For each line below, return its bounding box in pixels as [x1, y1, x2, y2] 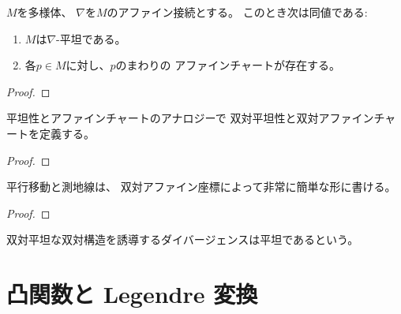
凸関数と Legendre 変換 [6, 278, 258, 310]
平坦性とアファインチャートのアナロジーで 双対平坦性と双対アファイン [6, 110, 374, 126]
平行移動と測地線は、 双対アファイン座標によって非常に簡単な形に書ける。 [6, 178, 396, 195]
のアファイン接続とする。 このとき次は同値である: [107, 4, 368, 20]
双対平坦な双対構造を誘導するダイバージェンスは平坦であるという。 [6, 231, 359, 248]
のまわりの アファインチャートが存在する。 [115, 57, 341, 73]
